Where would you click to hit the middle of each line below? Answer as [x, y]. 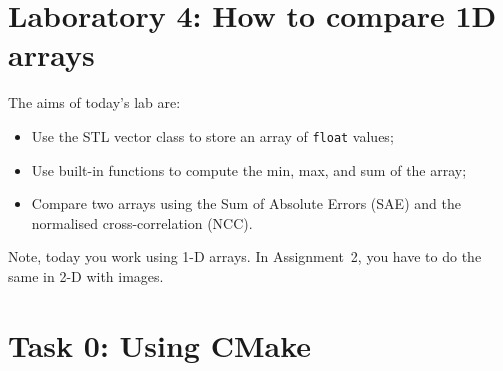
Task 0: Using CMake [160, 344]
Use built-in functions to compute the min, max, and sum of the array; [249, 169]
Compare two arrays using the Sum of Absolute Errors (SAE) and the [246, 203]
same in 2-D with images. [86, 275]
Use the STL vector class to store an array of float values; [212, 135]
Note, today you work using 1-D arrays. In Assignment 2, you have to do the [245, 256]
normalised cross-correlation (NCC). [142, 222]
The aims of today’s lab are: [94, 102]
